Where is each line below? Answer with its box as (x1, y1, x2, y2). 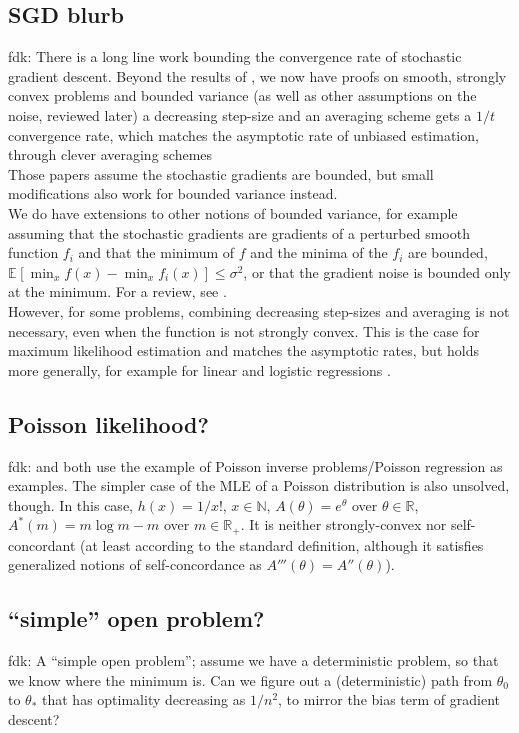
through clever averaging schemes (8, 144, 213, 165)
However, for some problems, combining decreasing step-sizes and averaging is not (8, 300, 510, 321)
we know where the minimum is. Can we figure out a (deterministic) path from (8, 669, 493, 690)
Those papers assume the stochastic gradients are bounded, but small (8, 163, 434, 184)
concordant (8, 534, 76, 555)
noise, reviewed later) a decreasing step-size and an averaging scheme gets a (8, 104, 472, 125)
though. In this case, (8, 494, 133, 515)
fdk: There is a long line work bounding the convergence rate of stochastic (8, 46, 462, 67)
